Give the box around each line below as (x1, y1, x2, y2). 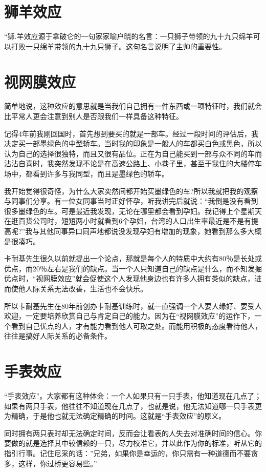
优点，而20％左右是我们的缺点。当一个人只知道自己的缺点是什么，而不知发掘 (4, 263, 262, 273)
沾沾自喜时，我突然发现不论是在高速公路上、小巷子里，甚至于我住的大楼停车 (4, 158, 262, 169)
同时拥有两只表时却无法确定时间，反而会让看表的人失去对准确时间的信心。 (4, 427, 255, 438)
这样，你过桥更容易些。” (18, 458, 97, 468)
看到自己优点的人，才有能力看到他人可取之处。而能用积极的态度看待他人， (11, 320, 262, 331)
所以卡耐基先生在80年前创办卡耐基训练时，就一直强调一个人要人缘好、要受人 (4, 300, 262, 311)
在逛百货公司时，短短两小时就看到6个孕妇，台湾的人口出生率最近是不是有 (4, 215, 251, 226)
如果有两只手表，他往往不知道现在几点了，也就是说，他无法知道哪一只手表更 (4, 400, 262, 411)
